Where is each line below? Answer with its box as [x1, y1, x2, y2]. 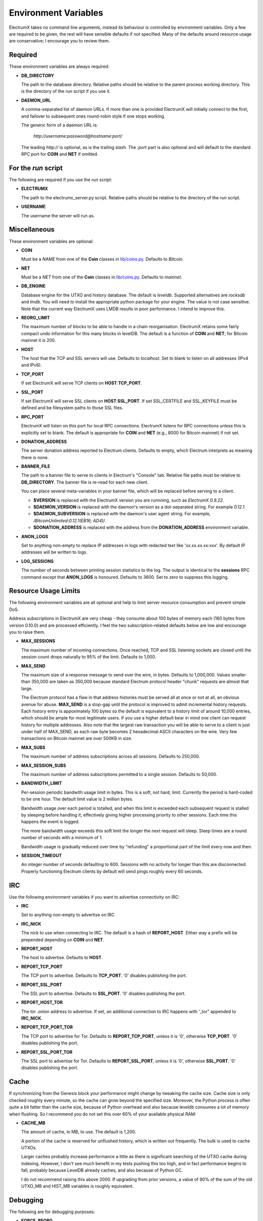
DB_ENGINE [21, 283, 46, 289]
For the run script [9, 164, 63, 172]
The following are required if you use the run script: [9, 177, 112, 183]
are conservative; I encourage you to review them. [9, 38, 110, 44]
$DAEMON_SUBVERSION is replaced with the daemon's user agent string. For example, [33, 511, 211, 517]
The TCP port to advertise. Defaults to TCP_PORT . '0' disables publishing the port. [21, 972, 187, 979]
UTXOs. [21, 1145, 37, 1151]
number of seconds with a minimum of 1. [21, 835, 103, 841]
